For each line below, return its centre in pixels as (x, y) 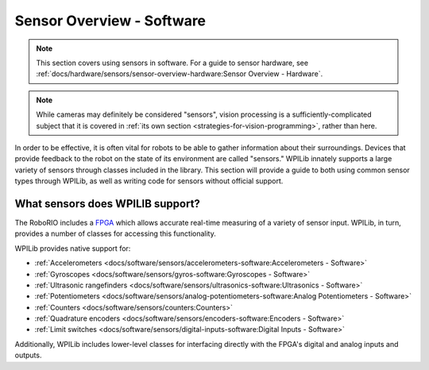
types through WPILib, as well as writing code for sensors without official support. (149, 181)
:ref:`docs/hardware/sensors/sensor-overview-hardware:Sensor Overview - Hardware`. (180, 74)
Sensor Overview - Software (110, 21)
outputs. (28, 355)
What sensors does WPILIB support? (107, 204)
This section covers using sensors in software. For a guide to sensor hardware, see (172, 63)
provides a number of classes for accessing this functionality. (115, 233)
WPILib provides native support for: (73, 248)
